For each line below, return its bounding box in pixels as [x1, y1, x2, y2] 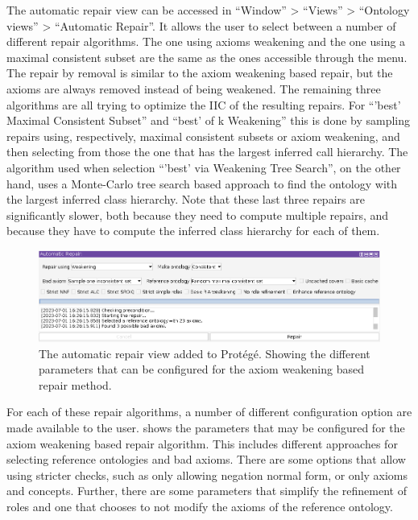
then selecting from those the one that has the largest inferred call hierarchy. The [6, 143, 408, 160]
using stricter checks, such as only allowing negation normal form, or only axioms [6, 466, 408, 483]
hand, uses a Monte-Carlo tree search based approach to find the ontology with [6, 175, 398, 192]
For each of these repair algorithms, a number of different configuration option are [6, 403, 412, 420]
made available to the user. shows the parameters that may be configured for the [6, 419, 405, 435]
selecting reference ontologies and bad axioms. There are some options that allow [6, 451, 406, 468]
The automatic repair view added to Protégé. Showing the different [39, 345, 370, 361]
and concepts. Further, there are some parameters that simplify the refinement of [6, 482, 407, 499]
